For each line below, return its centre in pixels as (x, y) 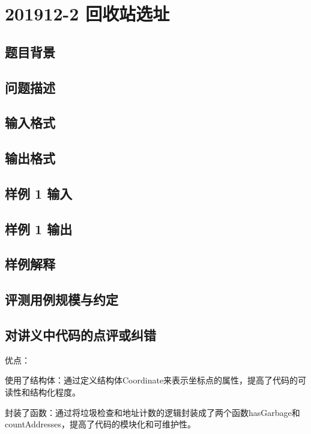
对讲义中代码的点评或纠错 (80, 335)
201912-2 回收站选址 (87, 14)
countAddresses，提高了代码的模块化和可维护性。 (100, 424)
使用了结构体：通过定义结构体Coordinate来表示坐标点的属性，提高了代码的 (152, 380)
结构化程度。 (55, 392)
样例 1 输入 (39, 193)
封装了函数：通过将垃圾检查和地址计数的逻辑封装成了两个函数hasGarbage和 (152, 412)
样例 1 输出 (39, 228)
